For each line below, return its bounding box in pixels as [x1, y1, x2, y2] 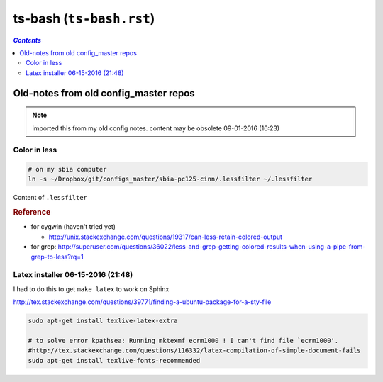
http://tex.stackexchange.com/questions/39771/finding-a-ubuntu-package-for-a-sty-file [13, 298, 272, 306]
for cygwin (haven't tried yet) [30, 223, 116, 231]
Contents [13, 35, 42, 44]
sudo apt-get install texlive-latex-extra [28, 317, 178, 325]
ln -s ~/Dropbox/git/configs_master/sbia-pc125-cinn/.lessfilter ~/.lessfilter [28, 175, 313, 184]
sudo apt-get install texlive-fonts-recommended [28, 356, 201, 364]
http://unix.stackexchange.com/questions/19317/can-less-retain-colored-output [48, 232, 283, 241]
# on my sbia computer [28, 165, 107, 174]
